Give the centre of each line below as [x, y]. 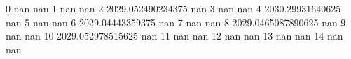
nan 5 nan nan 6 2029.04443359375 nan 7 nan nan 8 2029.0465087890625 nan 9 [176, 22]
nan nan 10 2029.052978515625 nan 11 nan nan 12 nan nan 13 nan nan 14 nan [174, 36]
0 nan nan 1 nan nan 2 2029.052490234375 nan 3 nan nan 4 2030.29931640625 [173, 8]
